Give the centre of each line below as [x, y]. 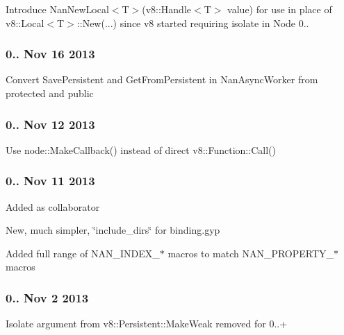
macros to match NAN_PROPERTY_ [251, 253]
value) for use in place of [280, 9]
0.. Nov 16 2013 [50, 54]
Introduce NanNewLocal [57, 9]
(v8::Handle [167, 9]
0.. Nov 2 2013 [47, 297]
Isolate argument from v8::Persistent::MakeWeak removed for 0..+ [147, 324]
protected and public [50, 93]
